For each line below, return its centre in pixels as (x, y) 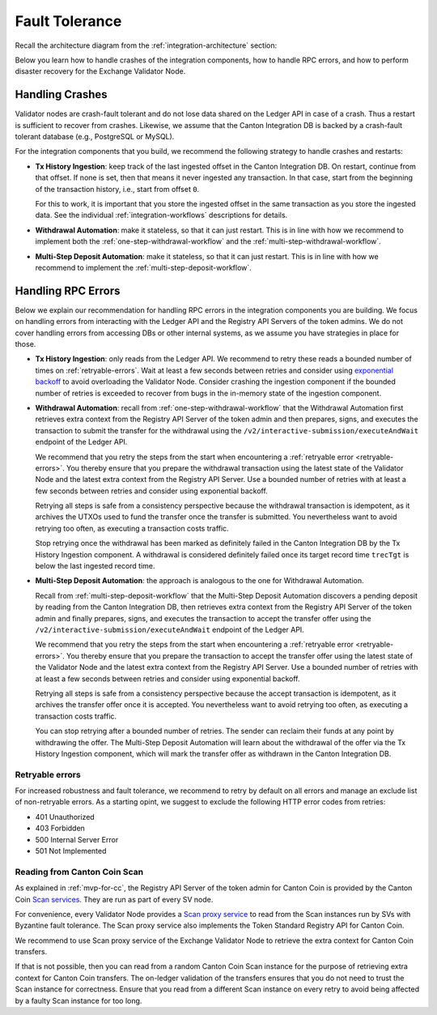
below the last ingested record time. (95, 566)
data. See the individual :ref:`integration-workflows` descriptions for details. (161, 215)
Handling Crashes (61, 94)
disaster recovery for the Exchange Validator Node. (100, 71)
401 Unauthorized (65, 817)
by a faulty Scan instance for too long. (78, 1000)
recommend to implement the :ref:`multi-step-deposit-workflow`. (144, 267)
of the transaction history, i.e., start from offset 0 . (117, 189)
